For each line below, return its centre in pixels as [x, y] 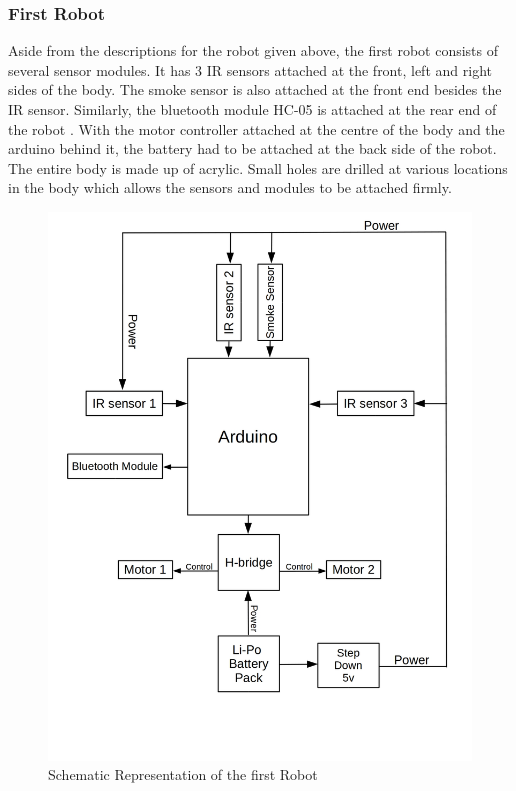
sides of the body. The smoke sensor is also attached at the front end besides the [255, 89]
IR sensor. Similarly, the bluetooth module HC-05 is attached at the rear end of [252, 109]
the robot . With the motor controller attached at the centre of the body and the [256, 128]
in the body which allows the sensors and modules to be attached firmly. [230, 187]
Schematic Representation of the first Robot [183, 774]
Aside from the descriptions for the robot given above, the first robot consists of [253, 50]
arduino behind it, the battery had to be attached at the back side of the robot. [252, 148]
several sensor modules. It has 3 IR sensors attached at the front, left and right [250, 69]
